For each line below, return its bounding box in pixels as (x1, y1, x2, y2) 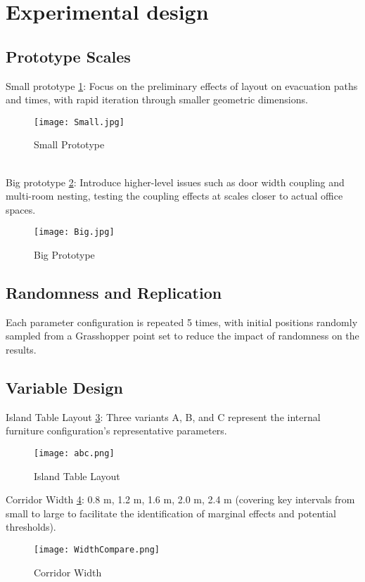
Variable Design (6, 377, 123, 399)
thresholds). (6, 519, 56, 534)
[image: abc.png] (34, 448, 115, 459)
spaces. (6, 202, 36, 216)
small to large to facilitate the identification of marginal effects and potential (6, 505, 337, 520)
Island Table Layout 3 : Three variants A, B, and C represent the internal (6, 409, 321, 424)
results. (6, 342, 37, 357)
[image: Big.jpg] (34, 227, 115, 238)
